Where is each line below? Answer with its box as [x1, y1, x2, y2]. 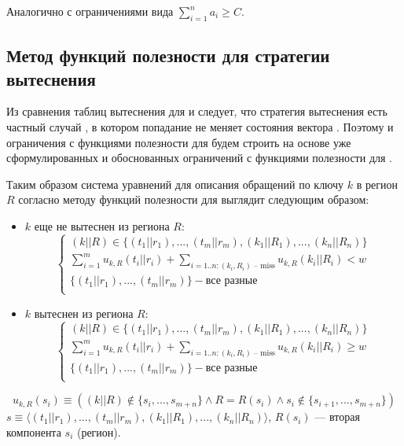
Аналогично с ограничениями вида [6, 3, 174, 19]
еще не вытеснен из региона [34, 217, 170, 234]
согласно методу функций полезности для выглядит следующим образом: [18, 191, 369, 208]
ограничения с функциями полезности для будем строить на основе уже [6, 134, 351, 150]
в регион [356, 175, 398, 192]
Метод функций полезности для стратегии [6, 43, 330, 68]
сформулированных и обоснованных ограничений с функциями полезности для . [6, 149, 392, 166]
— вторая [314, 408, 360, 425]
